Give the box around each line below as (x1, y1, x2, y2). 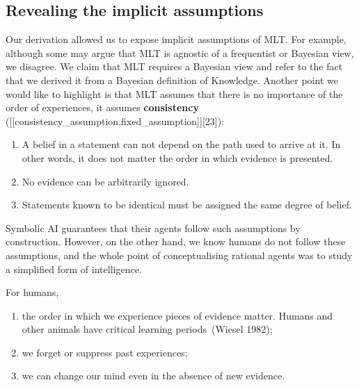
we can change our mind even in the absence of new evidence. (22, 368, 285, 383)
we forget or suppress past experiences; (22, 345, 188, 359)
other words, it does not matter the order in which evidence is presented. (22, 150, 333, 165)
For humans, (6, 285, 59, 299)
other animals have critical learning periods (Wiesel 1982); (22, 322, 273, 336)
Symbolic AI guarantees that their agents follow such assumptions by (6, 220, 301, 235)
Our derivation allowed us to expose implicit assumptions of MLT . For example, (6, 32, 346, 47)
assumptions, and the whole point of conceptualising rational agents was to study (6, 247, 353, 262)
